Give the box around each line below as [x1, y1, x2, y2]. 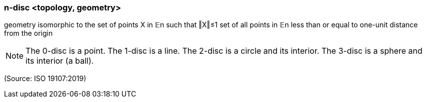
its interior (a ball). [25, 56, 94, 66]
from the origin [4, 29, 53, 38]
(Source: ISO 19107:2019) [4, 74, 86, 83]
